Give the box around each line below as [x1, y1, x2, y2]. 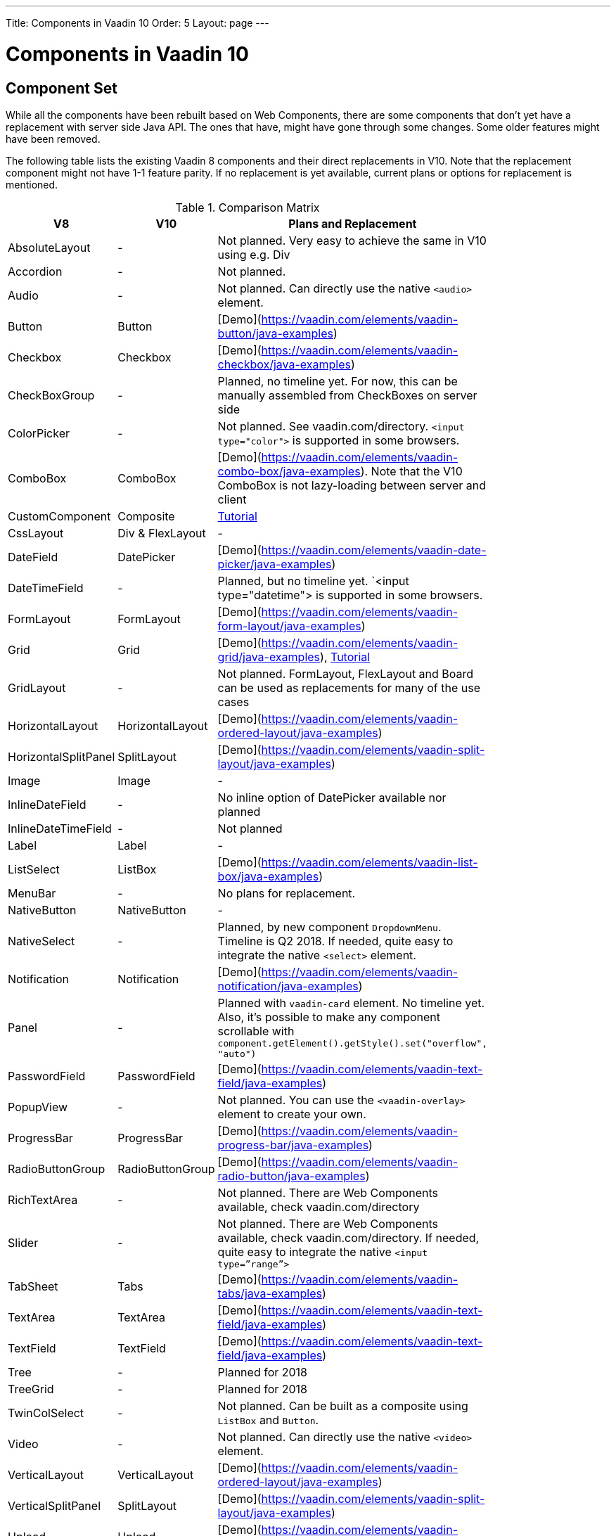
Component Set [6, 79, 117, 97]
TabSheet [8, 1279, 58, 1293]
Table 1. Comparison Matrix [175, 200, 320, 215]
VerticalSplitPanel [8, 1498, 101, 1513]
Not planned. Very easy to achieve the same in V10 [217, 233, 487, 248]
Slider [8, 1236, 39, 1250]
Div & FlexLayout [117, 525, 206, 540]
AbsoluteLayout [8, 240, 91, 255]
